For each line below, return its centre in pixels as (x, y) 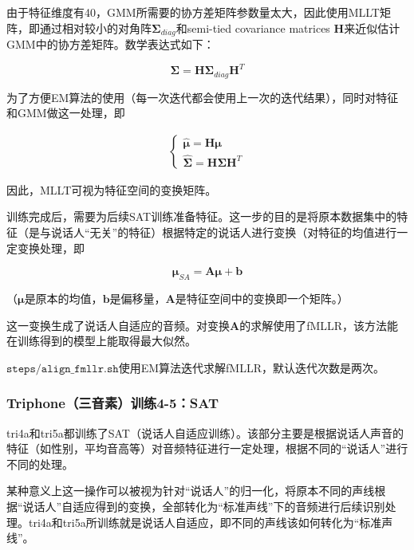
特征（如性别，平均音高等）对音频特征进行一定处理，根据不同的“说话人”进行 (207, 448)
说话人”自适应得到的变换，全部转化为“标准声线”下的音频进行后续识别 (204, 506)
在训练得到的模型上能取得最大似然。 (101, 341)
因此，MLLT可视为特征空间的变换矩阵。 (112, 189)
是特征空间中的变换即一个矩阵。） (262, 298)
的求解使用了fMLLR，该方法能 (319, 325)
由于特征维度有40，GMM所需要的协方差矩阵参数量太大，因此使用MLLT (193, 12)
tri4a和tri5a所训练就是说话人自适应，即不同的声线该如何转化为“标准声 (211, 522)
